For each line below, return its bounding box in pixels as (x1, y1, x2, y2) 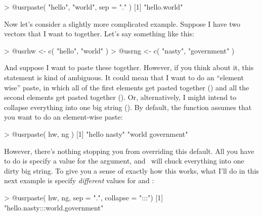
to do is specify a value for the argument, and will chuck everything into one (4, 155, 244, 166)
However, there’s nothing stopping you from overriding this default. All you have (4, 145, 254, 156)
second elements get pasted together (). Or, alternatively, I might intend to (4, 92, 237, 102)
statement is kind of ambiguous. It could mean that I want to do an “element (4, 72, 244, 82)
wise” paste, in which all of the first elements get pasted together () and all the (4, 82, 249, 92)
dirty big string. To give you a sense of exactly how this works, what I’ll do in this (4, 165, 259, 176)
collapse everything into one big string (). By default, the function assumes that (4, 101, 252, 112)
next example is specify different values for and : (4, 175, 154, 186)
